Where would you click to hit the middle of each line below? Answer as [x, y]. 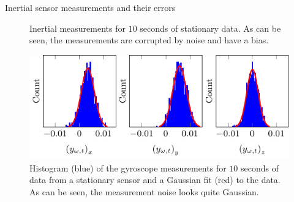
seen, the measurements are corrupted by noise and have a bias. [149, 40]
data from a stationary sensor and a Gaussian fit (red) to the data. [155, 180]
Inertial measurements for [77, 28]
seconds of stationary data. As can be [210, 28]
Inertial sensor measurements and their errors [90, 7]
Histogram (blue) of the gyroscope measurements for [128, 168]
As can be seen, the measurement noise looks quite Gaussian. [144, 192]
